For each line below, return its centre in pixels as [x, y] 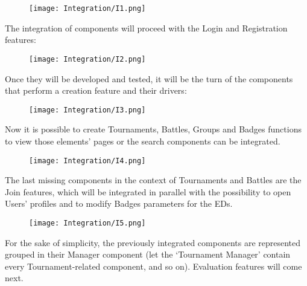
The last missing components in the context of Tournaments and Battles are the [153, 180]
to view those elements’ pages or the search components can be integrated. [143, 141]
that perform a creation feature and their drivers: [96, 90]
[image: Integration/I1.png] [87, 8]
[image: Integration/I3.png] [87, 110]
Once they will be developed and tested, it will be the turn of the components [149, 78]
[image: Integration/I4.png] [87, 161]
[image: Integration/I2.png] [87, 59]
